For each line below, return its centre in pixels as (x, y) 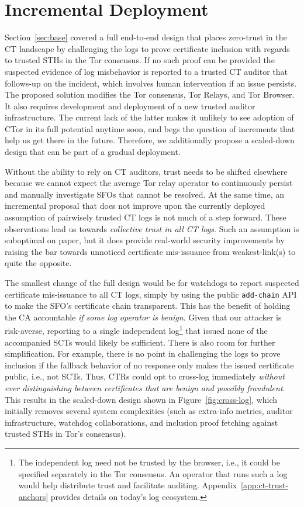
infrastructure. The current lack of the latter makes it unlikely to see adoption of (149, 117)
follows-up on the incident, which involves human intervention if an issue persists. (151, 83)
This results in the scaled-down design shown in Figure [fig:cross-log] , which (141, 399)
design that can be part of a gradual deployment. (93, 152)
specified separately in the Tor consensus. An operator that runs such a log (153, 473)
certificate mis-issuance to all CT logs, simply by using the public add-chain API (151, 294)
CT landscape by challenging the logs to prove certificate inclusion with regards (147, 48)
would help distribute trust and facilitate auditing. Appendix (128, 485)
